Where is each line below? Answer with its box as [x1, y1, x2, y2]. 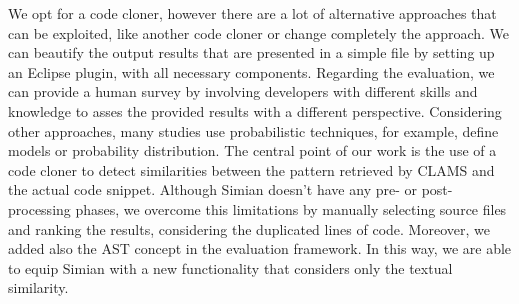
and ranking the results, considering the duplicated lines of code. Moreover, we [8, 218, 490, 239]
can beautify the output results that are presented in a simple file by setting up [8, 42, 495, 63]
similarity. [8, 277, 69, 298]
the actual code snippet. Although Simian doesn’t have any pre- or [8, 179, 417, 200]
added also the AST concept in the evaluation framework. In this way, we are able [8, 238, 512, 259]
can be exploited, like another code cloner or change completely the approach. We [8, 22, 510, 43]
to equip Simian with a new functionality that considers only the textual [8, 257, 453, 278]
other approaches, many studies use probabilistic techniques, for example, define [8, 120, 499, 141]
